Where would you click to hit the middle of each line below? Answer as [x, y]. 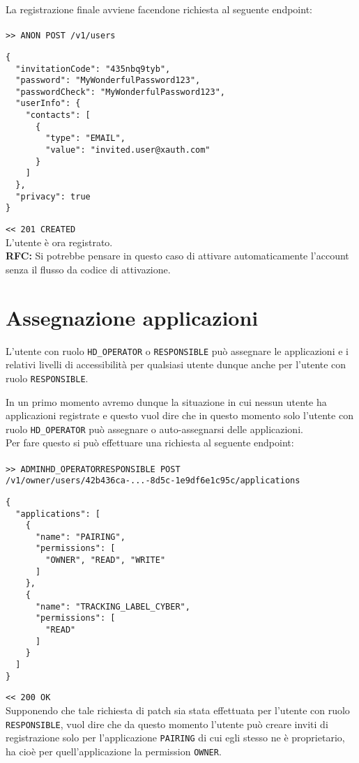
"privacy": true [53, 196]
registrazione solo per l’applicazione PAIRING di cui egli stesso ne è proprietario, [175, 738]
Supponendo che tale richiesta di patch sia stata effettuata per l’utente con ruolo [178, 710]
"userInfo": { [48, 104]
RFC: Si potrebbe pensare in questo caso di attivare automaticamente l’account [177, 256]
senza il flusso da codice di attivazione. [88, 269]
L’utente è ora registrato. [59, 242]
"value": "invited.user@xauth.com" [128, 150]
